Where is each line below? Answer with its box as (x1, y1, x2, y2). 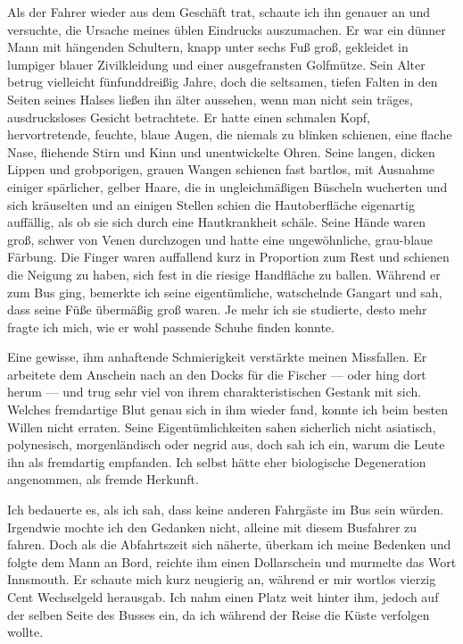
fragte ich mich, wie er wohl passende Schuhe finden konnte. (7, 317, 335, 336)
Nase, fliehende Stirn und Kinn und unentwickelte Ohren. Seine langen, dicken (7, 142, 435, 161)
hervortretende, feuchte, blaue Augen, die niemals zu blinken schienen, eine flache (7, 125, 452, 144)
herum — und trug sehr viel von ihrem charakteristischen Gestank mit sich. (7, 382, 422, 401)
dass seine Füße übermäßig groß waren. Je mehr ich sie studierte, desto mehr (7, 300, 427, 319)
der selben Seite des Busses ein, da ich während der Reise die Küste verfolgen (7, 605, 430, 623)
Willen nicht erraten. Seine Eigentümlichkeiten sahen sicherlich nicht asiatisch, (7, 417, 436, 436)
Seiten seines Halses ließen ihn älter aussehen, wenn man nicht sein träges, (7, 89, 413, 108)
